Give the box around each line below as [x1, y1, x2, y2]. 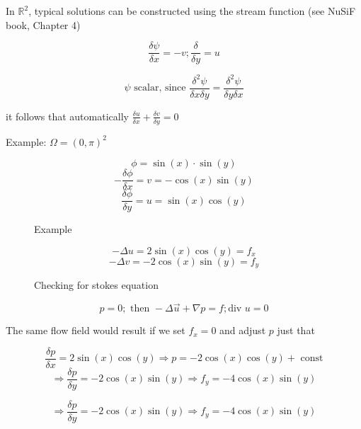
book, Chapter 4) [6, 17, 81, 32]
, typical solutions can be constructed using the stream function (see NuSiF [28, 4, 356, 18]
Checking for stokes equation [34, 278, 159, 292]
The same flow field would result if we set [6, 323, 185, 338]
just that [277, 323, 315, 338]
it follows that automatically [6, 108, 129, 123]
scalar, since [134, 83, 186, 93]
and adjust [219, 323, 266, 338]
